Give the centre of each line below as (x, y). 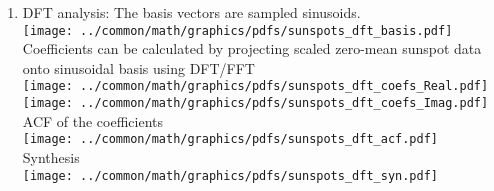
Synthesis (51, 157)
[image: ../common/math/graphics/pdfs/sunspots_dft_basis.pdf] (237, 30)
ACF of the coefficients (93, 120)
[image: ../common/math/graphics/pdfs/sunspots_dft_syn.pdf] (230, 175)
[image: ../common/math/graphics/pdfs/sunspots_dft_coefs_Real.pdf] (255, 86)
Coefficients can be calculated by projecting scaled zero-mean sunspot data (252, 48)
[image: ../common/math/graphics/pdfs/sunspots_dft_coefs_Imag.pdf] (255, 103)
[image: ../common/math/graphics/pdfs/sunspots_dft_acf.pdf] (230, 139)
